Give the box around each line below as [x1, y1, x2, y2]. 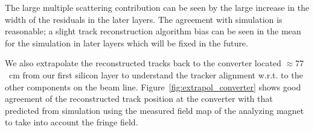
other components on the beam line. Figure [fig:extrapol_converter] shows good [5, 80, 301, 93]
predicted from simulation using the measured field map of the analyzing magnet [5, 104, 304, 116]
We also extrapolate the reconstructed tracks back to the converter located [5, 57, 281, 69]
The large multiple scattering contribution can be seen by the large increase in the [5, 1, 310, 13]
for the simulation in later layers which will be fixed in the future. [5, 36, 248, 49]
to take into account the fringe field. [5, 116, 138, 128]
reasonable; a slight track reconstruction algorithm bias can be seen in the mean [5, 25, 301, 37]
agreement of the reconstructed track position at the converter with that [5, 92, 273, 105]
